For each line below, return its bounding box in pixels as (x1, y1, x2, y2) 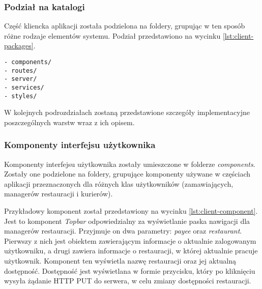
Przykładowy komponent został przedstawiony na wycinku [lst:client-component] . (4, 206, 258, 216)
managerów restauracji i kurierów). (4, 188, 113, 199)
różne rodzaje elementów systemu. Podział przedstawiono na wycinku (4, 30, 221, 41)
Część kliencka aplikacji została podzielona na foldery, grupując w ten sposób (4, 20, 245, 31)
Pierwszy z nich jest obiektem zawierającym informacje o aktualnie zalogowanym (4, 235, 256, 246)
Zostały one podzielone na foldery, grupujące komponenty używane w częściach (4, 168, 251, 179)
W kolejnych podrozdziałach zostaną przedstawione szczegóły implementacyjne (4, 107, 250, 118)
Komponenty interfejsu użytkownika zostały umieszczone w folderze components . (4, 158, 255, 169)
